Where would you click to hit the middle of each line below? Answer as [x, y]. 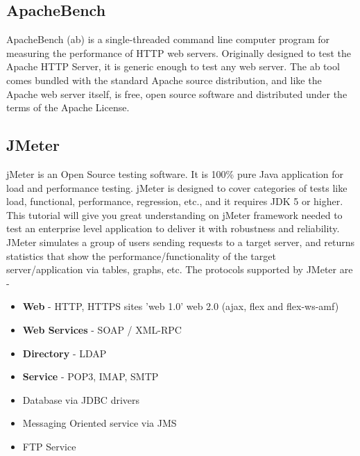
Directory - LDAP [65, 353]
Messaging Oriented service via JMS [100, 423]
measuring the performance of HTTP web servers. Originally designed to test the [179, 52]
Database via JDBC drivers [81, 399]
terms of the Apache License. [68, 107]
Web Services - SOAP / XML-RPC [102, 329]
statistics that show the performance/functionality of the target [141, 255]
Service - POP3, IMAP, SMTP [91, 376]
